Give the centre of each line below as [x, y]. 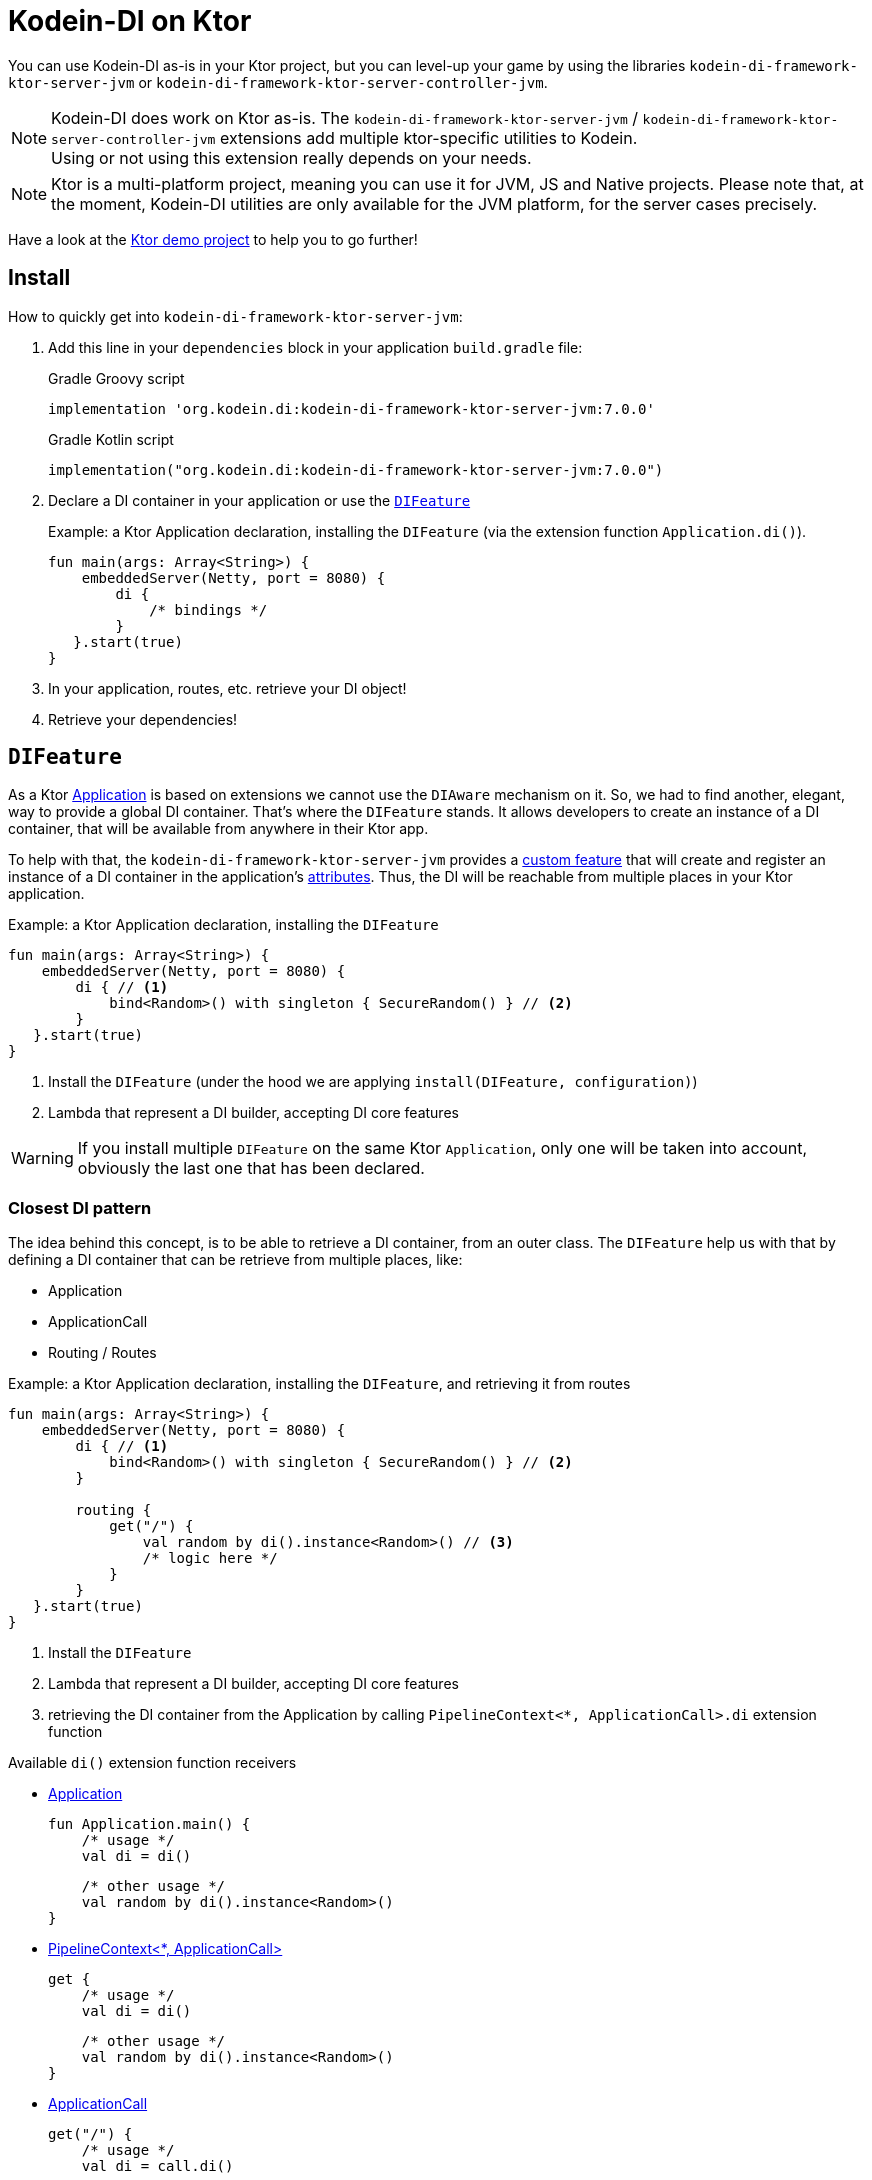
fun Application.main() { [149, 1824]
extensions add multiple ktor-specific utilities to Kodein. [428, 137]
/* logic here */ [210, 1558]
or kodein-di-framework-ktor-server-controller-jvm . [343, 82]
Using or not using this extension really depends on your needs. [291, 157]
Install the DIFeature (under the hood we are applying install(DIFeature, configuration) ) [373, 1082]
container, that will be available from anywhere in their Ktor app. [218, 829]
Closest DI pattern [80, 1207]
